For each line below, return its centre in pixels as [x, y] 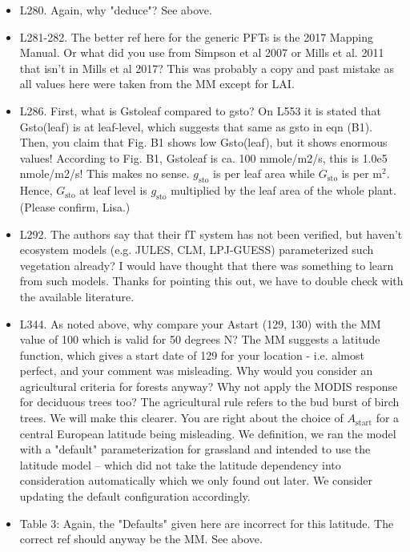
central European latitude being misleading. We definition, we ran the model [208, 433]
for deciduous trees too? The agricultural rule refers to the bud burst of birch [209, 402]
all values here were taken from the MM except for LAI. [157, 84]
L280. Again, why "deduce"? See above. [116, 10]
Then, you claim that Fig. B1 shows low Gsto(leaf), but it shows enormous [203, 142]
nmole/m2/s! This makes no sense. [105, 173]
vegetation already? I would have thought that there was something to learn [207, 265]
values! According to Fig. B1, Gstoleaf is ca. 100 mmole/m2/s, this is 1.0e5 [203, 157]
